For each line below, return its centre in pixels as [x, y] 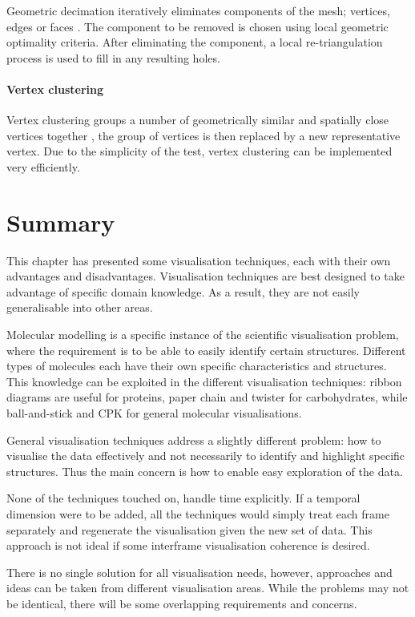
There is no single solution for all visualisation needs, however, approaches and [199, 572]
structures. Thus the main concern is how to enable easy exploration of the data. [205, 471]
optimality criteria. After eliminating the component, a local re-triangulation [195, 42]
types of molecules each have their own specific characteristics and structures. [197, 366]
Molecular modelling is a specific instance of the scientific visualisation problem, [203, 335]
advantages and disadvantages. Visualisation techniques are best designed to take [205, 276]
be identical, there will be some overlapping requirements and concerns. [182, 603]
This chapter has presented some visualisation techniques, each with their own [199, 260]
